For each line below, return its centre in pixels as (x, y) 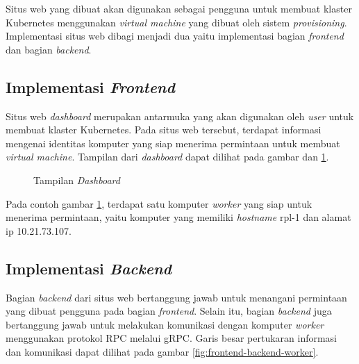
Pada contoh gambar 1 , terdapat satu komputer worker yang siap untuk (159, 203)
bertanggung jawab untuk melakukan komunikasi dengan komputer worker (165, 324)
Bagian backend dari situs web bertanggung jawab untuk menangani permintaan (176, 297)
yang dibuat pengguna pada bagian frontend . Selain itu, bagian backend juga (169, 311)
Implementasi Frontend (90, 86)
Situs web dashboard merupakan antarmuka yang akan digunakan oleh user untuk (180, 116)
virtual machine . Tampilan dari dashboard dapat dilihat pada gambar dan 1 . (167, 157)
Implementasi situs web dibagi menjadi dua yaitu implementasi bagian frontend (175, 36)
